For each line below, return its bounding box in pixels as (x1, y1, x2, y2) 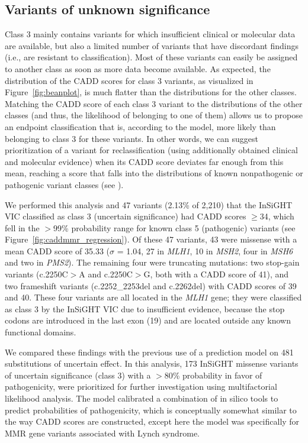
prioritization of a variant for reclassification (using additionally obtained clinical (5, 144, 298, 156)
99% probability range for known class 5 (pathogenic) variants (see (53, 221, 296, 234)
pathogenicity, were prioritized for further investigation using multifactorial (5, 380, 277, 393)
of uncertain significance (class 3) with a (5, 368, 151, 381)
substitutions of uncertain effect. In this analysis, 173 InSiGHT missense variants (5, 357, 299, 370)
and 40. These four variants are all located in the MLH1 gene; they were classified (5, 291, 302, 303)
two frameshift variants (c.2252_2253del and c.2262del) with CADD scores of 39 (5, 279, 297, 292)
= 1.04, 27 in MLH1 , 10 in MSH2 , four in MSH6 (117, 244, 293, 257)
